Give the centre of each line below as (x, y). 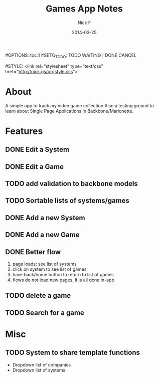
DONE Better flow (33, 252)
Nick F (84, 23)
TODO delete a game (38, 296)
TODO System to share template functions (73, 353)
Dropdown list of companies (42, 364)
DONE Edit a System (37, 150)
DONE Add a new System (45, 218)
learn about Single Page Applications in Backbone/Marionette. (69, 111)
